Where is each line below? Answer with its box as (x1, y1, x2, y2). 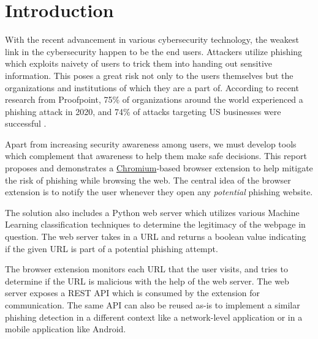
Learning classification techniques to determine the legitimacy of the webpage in (5, 218, 306, 231)
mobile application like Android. (5, 322, 126, 335)
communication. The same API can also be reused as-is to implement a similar (5, 299, 300, 311)
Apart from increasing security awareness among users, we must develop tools (5, 137, 297, 150)
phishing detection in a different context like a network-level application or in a (5, 310, 303, 323)
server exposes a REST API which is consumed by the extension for (5, 286, 260, 299)
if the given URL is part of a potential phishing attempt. (5, 242, 218, 255)
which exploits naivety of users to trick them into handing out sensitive (5, 57, 273, 70)
